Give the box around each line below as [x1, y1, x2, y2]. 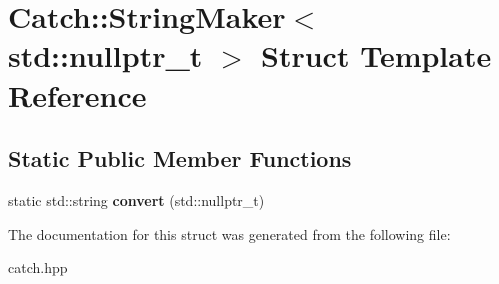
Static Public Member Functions [8, 143, 352, 174]
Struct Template [261, 35, 492, 76]
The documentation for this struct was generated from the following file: [8, 223, 451, 244]
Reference [8, 74, 147, 115]
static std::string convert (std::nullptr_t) [8, 189, 265, 210]
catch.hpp [8, 257, 68, 278]
